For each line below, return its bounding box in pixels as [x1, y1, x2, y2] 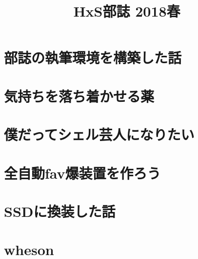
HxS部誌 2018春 [73, 1, 180, 21]
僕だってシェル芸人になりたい [4, 124, 195, 144]
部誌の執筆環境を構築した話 [4, 47, 182, 68]
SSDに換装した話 [4, 201, 116, 221]
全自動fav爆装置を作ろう [4, 163, 161, 183]
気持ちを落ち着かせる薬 [4, 86, 155, 106]
